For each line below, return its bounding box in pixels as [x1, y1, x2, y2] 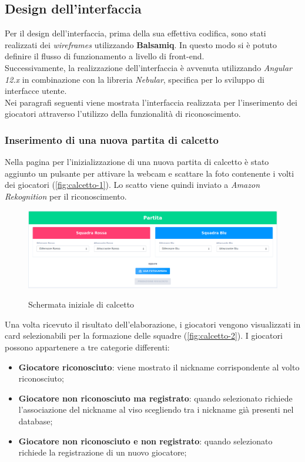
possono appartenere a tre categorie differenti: [5, 341, 170, 353]
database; [18, 414, 53, 427]
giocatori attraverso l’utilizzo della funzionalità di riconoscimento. [5, 107, 241, 120]
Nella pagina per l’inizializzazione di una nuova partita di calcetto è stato [5, 156, 269, 168]
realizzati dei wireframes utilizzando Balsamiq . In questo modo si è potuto [5, 38, 277, 50]
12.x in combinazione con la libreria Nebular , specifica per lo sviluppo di [5, 73, 264, 85]
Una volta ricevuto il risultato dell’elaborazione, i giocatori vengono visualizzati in [5, 318, 301, 330]
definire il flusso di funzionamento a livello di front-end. [5, 50, 205, 62]
